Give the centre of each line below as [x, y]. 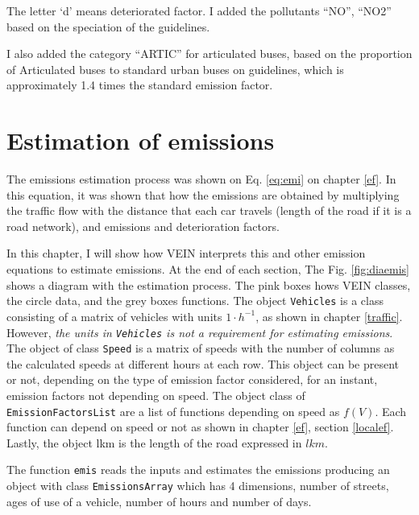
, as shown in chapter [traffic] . [329, 316]
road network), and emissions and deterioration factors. [143, 226]
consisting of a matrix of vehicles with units [114, 316]
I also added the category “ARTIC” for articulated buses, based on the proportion [209, 54]
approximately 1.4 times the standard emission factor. [140, 85]
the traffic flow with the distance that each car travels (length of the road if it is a [209, 210]
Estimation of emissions [141, 140]
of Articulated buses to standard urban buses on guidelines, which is [175, 69]
